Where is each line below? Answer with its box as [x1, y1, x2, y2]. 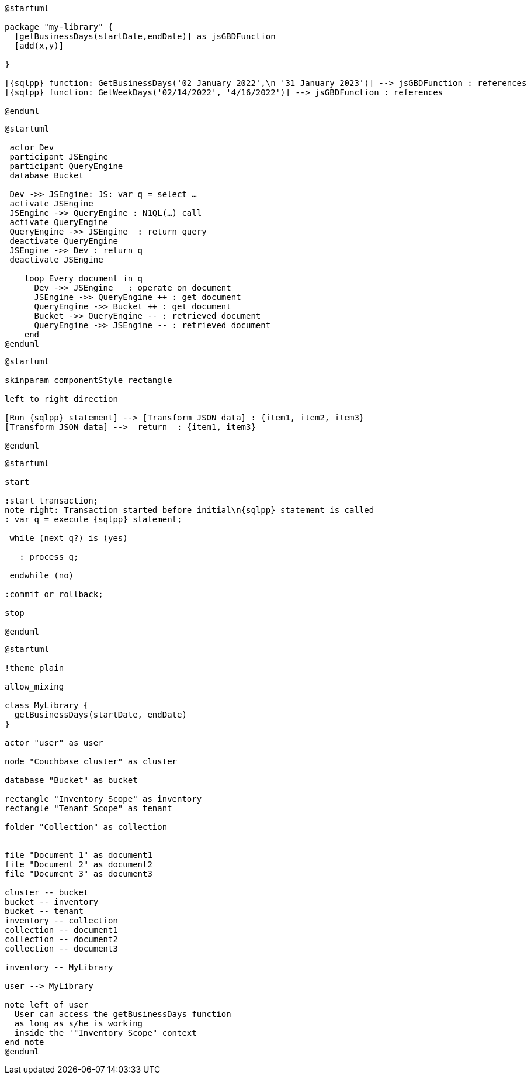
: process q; [19, 552, 79, 561]
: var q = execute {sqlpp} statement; [5, 515, 182, 524]
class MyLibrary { [5, 701, 89, 710]
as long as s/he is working [14, 1019, 143, 1028]
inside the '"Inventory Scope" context [14, 1028, 197, 1037]
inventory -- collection [5, 916, 118, 925]
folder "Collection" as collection [5, 822, 168, 832]
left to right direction [5, 394, 118, 404]
